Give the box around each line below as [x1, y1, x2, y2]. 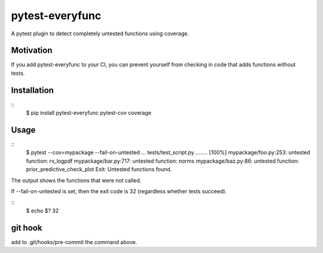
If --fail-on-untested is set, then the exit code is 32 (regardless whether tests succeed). [11, 188, 227, 194]
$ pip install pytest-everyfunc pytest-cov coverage [26, 109, 152, 117]
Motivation [11, 45, 53, 56]
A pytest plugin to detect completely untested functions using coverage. [11, 30, 190, 37]
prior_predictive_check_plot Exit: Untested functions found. [26, 166, 172, 173]
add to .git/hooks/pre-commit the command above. [11, 238, 138, 245]
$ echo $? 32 [26, 207, 59, 214]
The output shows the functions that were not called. [11, 176, 142, 184]
